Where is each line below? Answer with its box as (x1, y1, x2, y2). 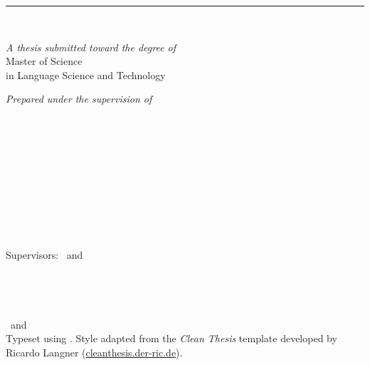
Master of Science (6, 53, 83, 68)
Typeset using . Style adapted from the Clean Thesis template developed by (6, 331, 337, 346)
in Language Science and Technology (6, 67, 166, 82)
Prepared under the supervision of (6, 91, 152, 106)
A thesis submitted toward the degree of (6, 39, 176, 54)
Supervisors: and (6, 247, 83, 262)
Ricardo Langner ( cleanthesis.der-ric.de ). (6, 344, 183, 359)
